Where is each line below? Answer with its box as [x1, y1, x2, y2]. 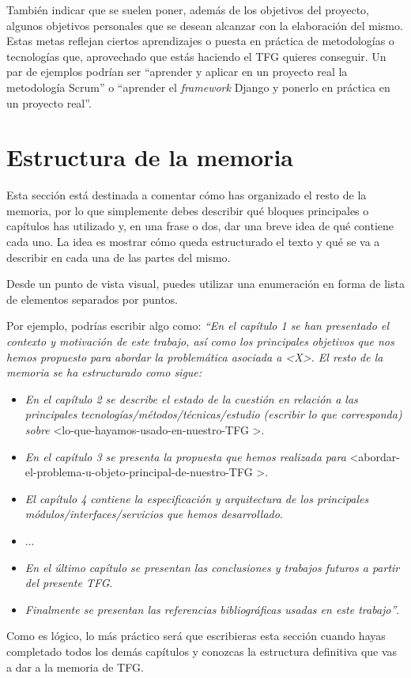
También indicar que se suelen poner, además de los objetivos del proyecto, [6, 2, 369, 17]
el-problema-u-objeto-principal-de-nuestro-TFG [25, 464, 253, 480]
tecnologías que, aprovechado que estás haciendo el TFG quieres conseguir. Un [6, 47, 386, 64]
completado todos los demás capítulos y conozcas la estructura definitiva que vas [6, 642, 398, 659]
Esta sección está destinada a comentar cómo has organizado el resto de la [6, 187, 367, 203]
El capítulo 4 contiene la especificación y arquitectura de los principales [25, 490, 369, 506]
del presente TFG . [25, 574, 113, 591]
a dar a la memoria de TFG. [6, 658, 144, 675]
